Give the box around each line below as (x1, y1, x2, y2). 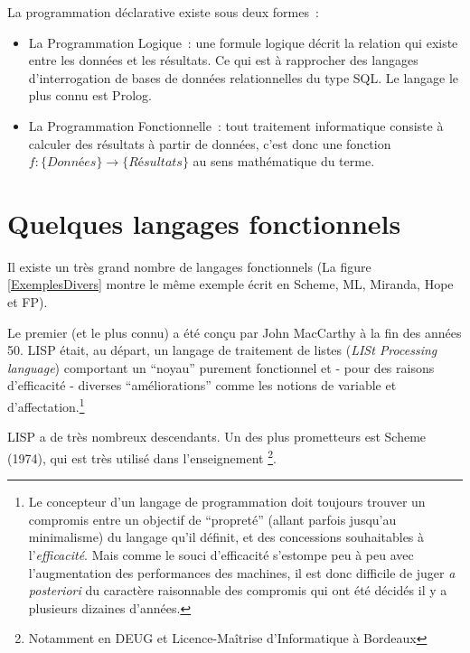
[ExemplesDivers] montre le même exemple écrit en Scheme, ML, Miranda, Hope (7, 275, 454, 294)
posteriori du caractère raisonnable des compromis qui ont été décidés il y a (28, 581, 447, 600)
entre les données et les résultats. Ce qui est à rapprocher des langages (28, 51, 418, 70)
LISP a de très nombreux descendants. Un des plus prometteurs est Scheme (7, 427, 427, 446)
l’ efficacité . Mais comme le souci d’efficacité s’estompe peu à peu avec (28, 545, 414, 564)
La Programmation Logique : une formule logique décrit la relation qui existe (28, 33, 458, 51)
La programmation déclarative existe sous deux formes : (7, 3, 319, 21)
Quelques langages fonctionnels (7, 204, 401, 241)
